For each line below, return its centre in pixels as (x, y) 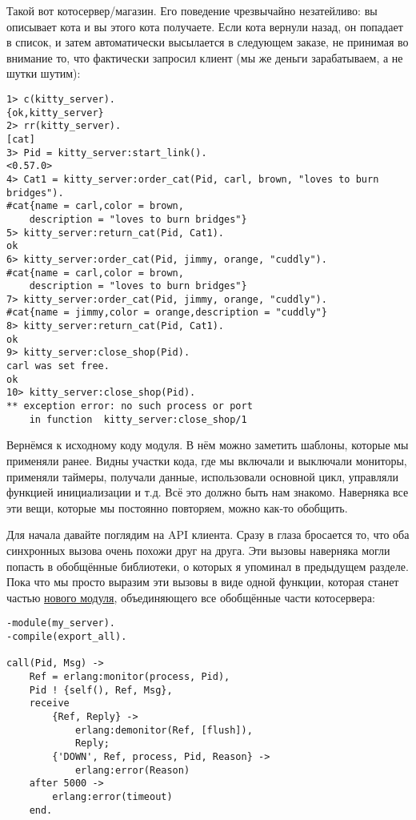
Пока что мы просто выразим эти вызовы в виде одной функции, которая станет (203, 582)
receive (49, 703)
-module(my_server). (61, 623)
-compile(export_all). (67, 636)
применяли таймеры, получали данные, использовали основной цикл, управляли (202, 476)
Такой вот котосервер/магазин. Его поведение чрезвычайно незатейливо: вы (192, 10)
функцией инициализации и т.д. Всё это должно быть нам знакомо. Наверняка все (208, 492)
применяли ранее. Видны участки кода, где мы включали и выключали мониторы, (207, 460)
